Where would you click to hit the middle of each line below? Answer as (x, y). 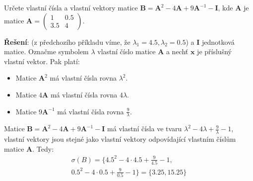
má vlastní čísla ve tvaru (145, 129)
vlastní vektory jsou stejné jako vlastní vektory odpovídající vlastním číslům (120, 139)
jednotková (218, 42)
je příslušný (214, 51)
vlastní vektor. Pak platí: (42, 61)
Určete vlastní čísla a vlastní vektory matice (71, 7)
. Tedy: (43, 148)
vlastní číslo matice (126, 51)
